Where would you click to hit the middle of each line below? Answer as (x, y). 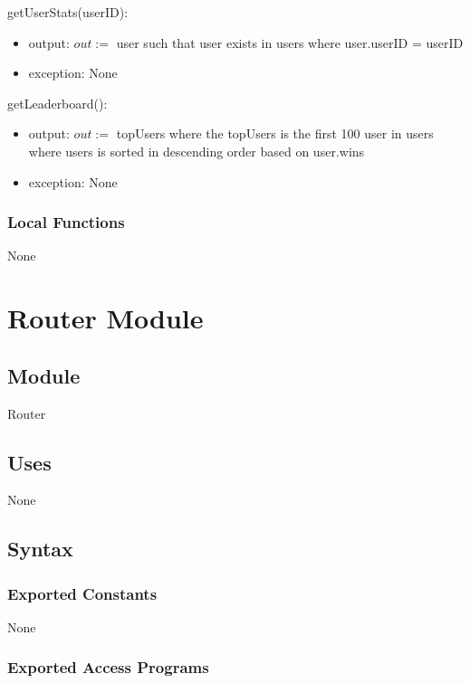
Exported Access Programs (108, 667)
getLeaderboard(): (58, 103)
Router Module (106, 318)
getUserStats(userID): (68, 12)
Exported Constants (82, 593)
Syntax (40, 549)
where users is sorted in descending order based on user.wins (197, 151)
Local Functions (66, 222)
